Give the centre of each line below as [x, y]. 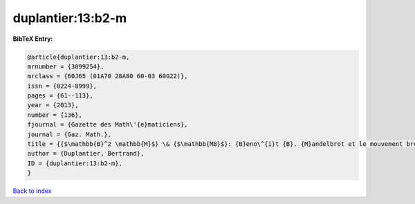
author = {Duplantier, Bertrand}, [86, 154]
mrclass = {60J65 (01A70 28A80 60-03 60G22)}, [108, 76]
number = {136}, [55, 115]
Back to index [32, 191]
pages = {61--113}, [60, 96]
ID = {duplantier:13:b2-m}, [75, 163]
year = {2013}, [53, 105]
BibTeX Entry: [33, 39]
